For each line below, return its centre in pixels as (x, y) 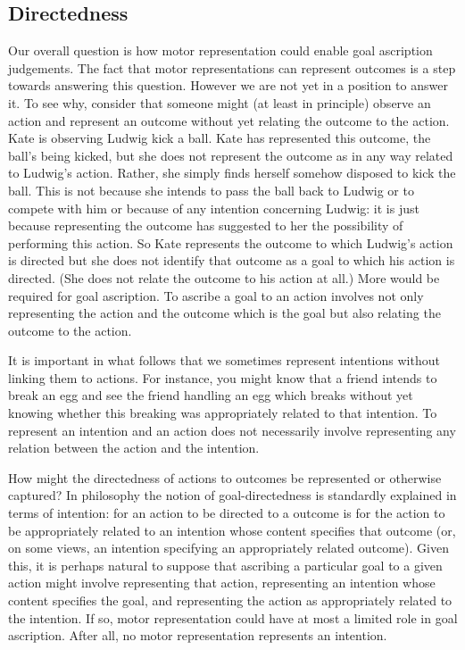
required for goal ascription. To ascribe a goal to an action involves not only (216, 295)
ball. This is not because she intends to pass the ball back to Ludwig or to (211, 190)
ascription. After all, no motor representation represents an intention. (198, 635)
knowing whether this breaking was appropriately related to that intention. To (223, 413)
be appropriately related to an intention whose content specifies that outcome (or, (232, 530)
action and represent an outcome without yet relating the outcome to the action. (229, 120)
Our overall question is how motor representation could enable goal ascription (220, 50)
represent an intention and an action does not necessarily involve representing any (232, 430)
